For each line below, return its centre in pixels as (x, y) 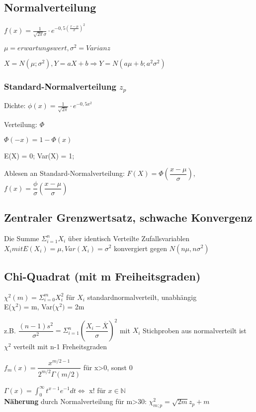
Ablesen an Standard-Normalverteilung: (64, 173)
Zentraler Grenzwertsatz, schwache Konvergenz (128, 217)
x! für (97, 390)
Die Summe (22, 238)
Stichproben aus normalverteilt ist (195, 330)
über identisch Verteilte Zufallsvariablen (128, 238)
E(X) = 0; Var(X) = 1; (39, 155)
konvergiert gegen (141, 248)
